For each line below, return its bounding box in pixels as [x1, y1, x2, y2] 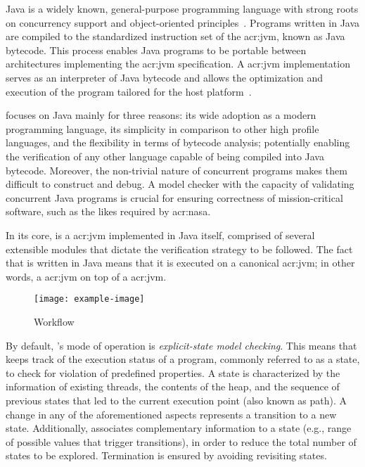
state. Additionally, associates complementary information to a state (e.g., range [6, 421, 352, 435]
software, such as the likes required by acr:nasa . [6, 204, 211, 219]
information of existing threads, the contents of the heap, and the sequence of [6, 379, 340, 394]
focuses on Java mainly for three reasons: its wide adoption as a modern [6, 108, 316, 122]
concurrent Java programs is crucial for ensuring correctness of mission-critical [6, 190, 343, 205]
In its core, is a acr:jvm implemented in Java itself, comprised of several [6, 227, 315, 242]
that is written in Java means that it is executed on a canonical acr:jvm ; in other [6, 255, 355, 270]
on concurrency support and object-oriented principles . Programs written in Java [6, 15, 360, 30]
